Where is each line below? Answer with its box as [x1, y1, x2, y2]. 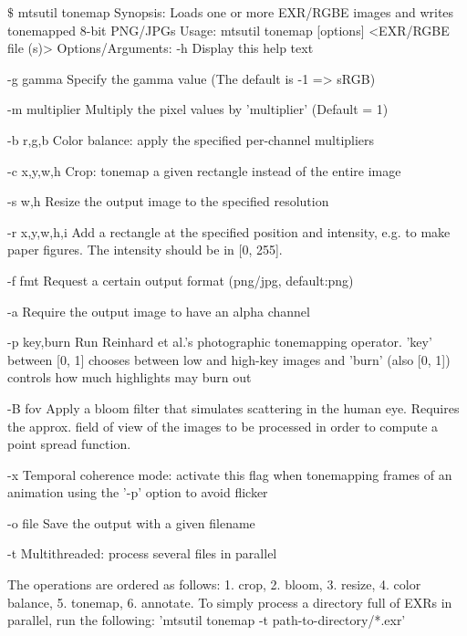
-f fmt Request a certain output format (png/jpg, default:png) [7, 270, 354, 289]
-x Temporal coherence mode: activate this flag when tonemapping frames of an [7, 464, 452, 484]
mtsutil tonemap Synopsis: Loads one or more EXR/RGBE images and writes [17, 3, 454, 21]
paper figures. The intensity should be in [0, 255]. [7, 240, 283, 259]
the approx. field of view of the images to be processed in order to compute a [7, 416, 439, 435]
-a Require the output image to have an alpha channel [7, 301, 310, 320]
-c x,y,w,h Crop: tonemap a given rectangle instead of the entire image [7, 161, 401, 180]
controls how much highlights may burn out [7, 368, 252, 387]
